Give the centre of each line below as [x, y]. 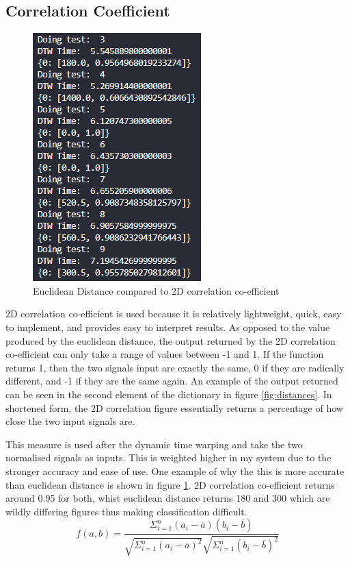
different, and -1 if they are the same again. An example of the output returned [172, 381]
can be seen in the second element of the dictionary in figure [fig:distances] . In [169, 394]
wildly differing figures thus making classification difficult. [126, 511]
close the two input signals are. [70, 421]
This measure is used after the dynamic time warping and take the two [154, 444]
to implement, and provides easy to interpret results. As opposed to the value [168, 327]
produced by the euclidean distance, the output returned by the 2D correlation [171, 340]
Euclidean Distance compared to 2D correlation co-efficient [156, 290]
